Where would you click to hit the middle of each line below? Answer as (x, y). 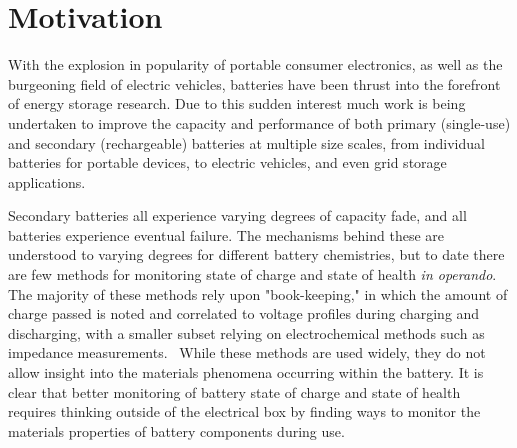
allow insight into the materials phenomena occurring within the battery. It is (246, 372)
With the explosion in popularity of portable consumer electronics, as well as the (255, 64)
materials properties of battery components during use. (176, 430)
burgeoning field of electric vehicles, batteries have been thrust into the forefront (254, 83)
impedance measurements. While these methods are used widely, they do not (247, 352)
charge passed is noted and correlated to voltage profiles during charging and (244, 313)
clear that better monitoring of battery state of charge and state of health (234, 391)
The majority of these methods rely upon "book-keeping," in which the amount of (258, 293)
